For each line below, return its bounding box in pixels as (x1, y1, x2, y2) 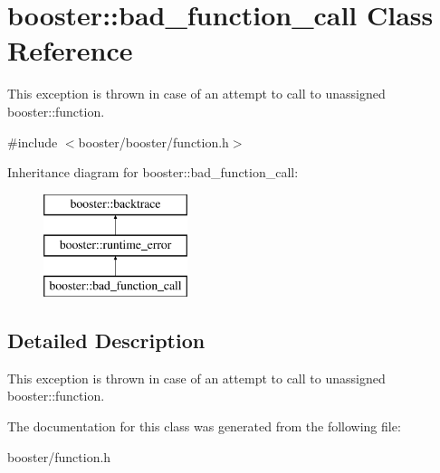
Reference (7, 32, 133, 69)
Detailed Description (7, 326, 206, 355)
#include (7, 132, 58, 151)
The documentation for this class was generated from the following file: (7, 417, 401, 436)
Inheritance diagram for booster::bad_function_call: (7, 163, 299, 182)
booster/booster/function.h (78, 132, 229, 151)
